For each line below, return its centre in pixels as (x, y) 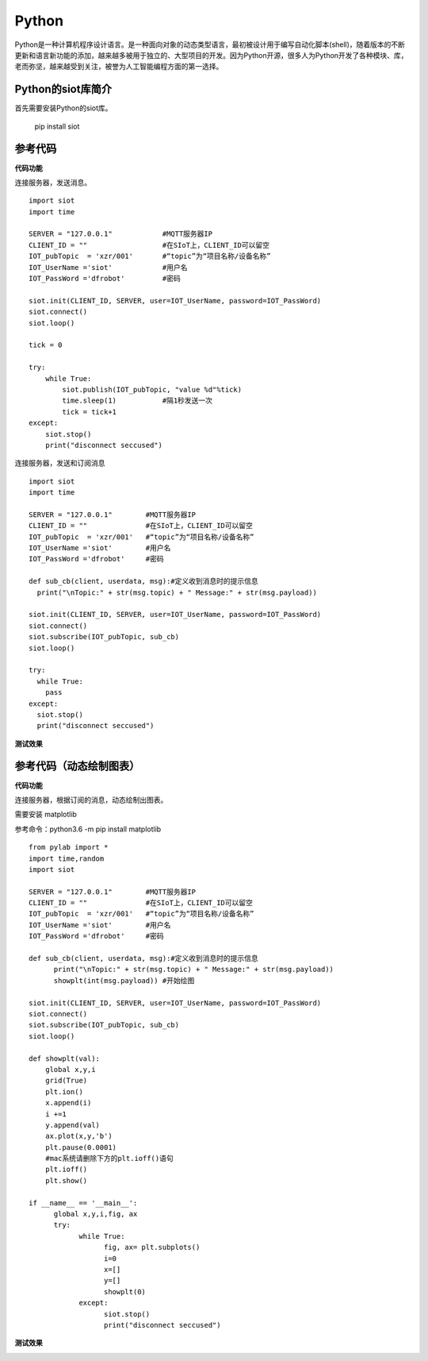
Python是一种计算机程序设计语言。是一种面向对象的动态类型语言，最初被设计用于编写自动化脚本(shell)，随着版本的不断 (210, 44)
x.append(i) (68, 1103)
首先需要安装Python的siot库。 (63, 108)
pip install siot (57, 126)
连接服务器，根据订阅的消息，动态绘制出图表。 (91, 800)
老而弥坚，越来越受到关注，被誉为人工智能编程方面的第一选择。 (119, 67)
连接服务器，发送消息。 (53, 182)
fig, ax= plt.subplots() (152, 1247)
